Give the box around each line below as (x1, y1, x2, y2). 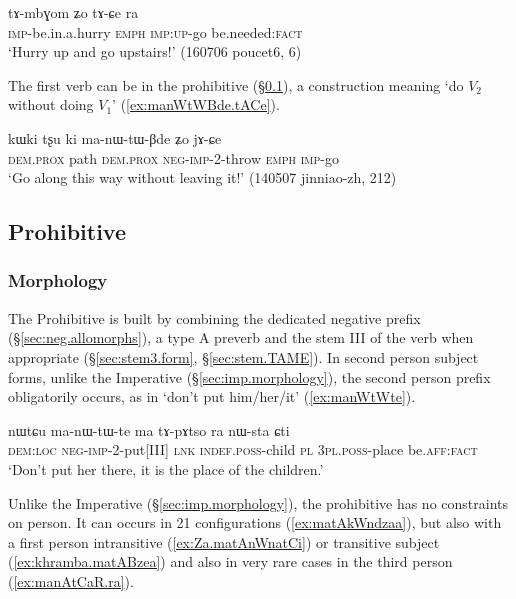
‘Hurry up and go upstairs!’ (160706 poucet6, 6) (8, 41, 302, 62)
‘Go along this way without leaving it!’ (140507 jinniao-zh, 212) (8, 167, 397, 188)
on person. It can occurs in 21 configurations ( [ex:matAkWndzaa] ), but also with (8, 512, 502, 533)
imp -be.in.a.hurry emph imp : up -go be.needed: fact (8, 21, 303, 42)
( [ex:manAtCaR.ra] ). (8, 570, 134, 591)
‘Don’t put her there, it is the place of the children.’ (8, 458, 324, 479)
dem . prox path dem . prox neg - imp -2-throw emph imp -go (8, 147, 339, 168)
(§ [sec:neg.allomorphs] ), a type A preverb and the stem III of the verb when (8, 327, 474, 348)
